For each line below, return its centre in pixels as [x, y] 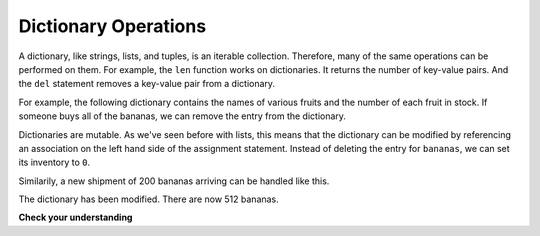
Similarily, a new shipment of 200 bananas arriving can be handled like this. [174, 181]
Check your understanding [75, 217]
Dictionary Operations [112, 26]
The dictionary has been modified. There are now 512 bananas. [148, 199]
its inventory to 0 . [54, 162]
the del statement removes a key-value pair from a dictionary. [146, 84]
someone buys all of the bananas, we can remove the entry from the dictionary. [182, 116]
